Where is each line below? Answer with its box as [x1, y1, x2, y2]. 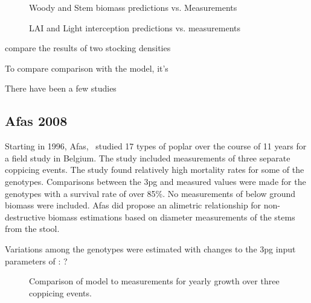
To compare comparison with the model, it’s [5, 61, 168, 74]
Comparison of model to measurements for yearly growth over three [29, 275, 280, 287]
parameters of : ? [5, 254, 68, 267]
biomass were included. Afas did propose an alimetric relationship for [5, 199, 261, 211]
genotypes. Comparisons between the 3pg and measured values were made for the [5, 175, 306, 187]
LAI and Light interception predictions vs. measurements [29, 21, 241, 34]
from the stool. [5, 222, 60, 235]
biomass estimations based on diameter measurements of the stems [48, 210, 295, 223]
